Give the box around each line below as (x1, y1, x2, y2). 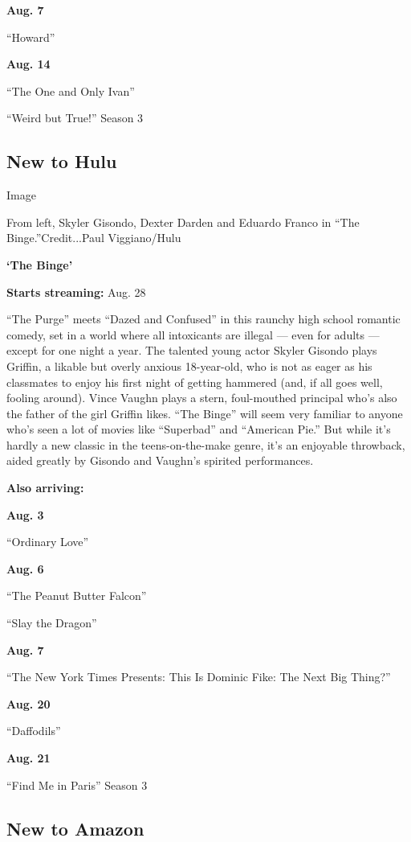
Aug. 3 (6, 506, 44, 523)
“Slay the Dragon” (6, 614, 97, 631)
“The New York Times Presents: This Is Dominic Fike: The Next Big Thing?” (6, 668, 391, 685)
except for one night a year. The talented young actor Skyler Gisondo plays (6, 342, 377, 359)
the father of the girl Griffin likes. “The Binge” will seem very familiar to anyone (6, 405, 403, 421)
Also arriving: (6, 479, 84, 496)
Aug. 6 (6, 560, 44, 577)
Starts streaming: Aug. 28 (6, 283, 146, 300)
